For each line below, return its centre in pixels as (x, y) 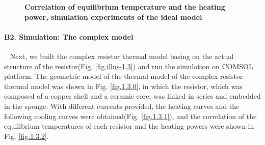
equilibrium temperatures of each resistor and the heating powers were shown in (129, 126)
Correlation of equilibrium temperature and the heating (125, 7)
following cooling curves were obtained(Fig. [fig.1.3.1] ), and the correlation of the (130, 116)
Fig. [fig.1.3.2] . (26, 136)
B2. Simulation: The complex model (69, 36)
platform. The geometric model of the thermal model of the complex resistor (124, 76)
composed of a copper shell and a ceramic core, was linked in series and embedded (132, 96)
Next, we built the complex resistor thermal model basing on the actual (122, 56)
